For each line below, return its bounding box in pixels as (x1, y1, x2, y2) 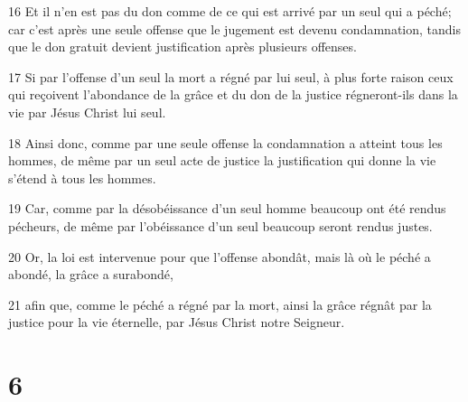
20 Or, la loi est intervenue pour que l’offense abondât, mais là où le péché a (8, 247, 431, 266)
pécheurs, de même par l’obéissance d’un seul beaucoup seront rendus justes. (8, 216, 433, 235)
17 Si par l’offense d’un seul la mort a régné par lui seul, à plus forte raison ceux (8, 67, 454, 86)
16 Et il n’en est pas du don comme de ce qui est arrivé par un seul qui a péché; (8, 2, 452, 20)
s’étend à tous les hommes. (8, 168, 156, 187)
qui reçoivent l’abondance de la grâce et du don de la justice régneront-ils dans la (8, 85, 458, 104)
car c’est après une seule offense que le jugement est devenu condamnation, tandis (8, 19, 461, 38)
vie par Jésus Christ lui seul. (8, 102, 166, 121)
